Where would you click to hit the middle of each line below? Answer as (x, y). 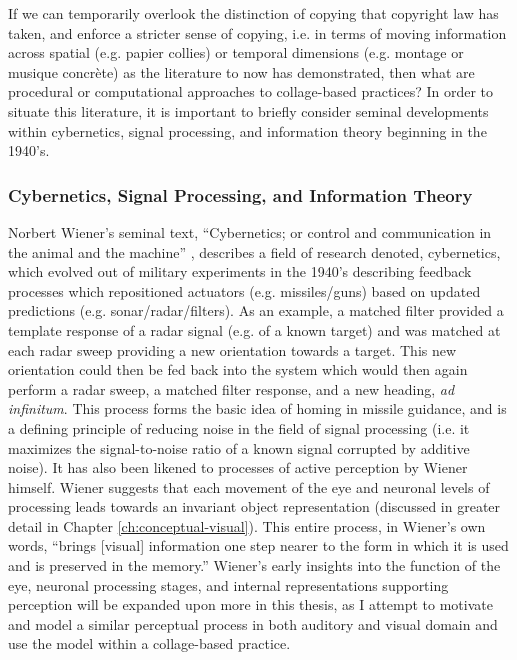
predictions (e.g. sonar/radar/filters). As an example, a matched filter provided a (256, 310)
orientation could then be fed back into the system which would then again (238, 369)
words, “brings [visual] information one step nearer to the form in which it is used (258, 545)
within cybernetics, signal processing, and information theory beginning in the (247, 130)
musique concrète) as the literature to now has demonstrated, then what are (241, 71)
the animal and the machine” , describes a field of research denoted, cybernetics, (254, 251)
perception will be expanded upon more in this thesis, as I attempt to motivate (250, 604)
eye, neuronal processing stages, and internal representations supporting (228, 584)
